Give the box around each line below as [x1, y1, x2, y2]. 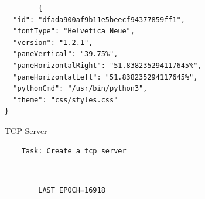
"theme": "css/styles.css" [13, 95, 118, 104]
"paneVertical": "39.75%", [13, 50, 118, 59]
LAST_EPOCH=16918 [38, 186, 105, 194]
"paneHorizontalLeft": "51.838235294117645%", [13, 73, 198, 81]
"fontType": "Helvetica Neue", [13, 27, 135, 36]
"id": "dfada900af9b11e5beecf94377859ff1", [13, 15, 185, 24]
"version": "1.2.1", [13, 38, 93, 47]
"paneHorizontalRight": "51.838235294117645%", [13, 61, 202, 70]
